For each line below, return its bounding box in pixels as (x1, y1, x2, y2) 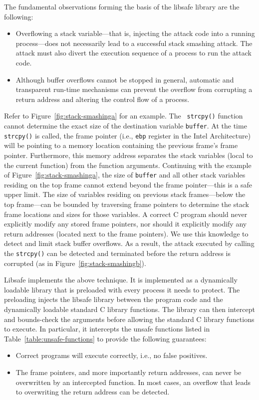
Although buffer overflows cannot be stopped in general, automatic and (15, 74, 234, 84)
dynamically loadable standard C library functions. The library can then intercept (4, 303, 255, 314)
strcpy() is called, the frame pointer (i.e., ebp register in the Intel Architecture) (4, 130, 251, 140)
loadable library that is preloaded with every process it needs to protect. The (4, 284, 240, 294)
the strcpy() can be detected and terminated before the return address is (4, 247, 231, 258)
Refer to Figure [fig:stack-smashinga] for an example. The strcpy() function (4, 110, 243, 121)
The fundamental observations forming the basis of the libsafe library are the (4, 1, 240, 11)
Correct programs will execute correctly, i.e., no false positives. (15, 350, 208, 360)
